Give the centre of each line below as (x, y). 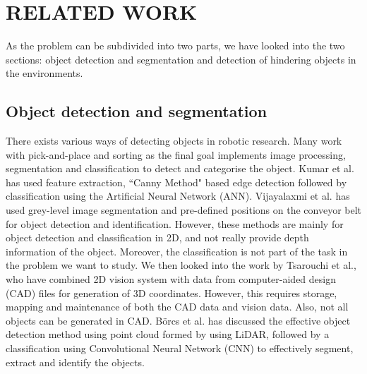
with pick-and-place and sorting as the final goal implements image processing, (176, 154)
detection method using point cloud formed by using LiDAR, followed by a (168, 334)
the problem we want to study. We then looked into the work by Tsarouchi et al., (181, 265)
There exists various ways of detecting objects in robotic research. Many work (174, 141)
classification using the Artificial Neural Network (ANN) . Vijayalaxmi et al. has (178, 196)
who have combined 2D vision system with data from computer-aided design (171, 279)
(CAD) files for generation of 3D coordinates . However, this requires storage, (172, 292)
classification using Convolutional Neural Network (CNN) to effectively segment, (180, 348)
